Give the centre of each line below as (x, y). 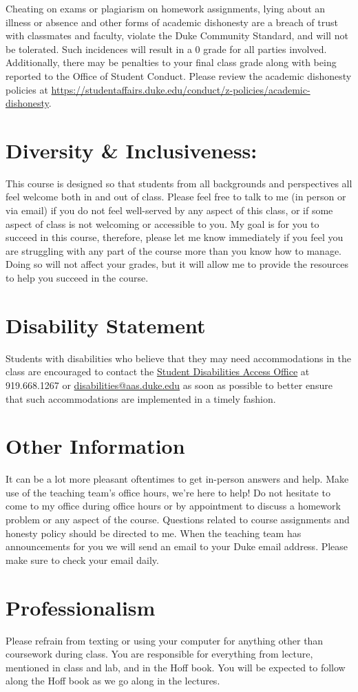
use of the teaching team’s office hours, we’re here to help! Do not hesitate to (168, 492)
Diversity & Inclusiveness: (131, 150)
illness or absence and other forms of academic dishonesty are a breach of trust (172, 22)
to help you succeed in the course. (77, 278)
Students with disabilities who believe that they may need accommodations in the (178, 358)
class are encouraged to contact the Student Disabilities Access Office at (158, 371)
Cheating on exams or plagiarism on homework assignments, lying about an (166, 8)
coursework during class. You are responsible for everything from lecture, (159, 654)
